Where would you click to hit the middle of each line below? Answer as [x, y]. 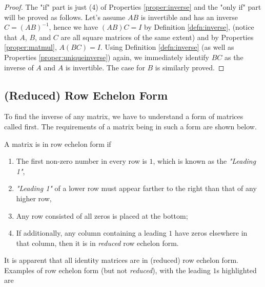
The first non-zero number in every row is [81, 161]
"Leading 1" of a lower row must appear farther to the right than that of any [136, 188]
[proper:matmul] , [30, 47]
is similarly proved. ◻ [190, 67]
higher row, [34, 198]
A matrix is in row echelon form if [58, 143]
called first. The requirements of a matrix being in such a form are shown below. [130, 126]
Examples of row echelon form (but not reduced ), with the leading [107, 270]
